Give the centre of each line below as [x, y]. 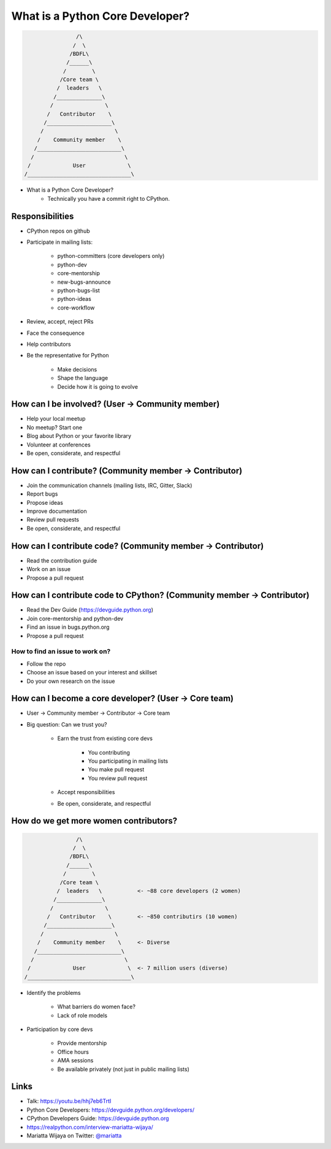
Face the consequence [56, 333]
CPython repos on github [58, 231]
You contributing [109, 752]
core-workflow [76, 308]
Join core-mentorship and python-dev [75, 618]
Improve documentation [57, 511]
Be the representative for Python [68, 356]
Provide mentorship [82, 1043]
